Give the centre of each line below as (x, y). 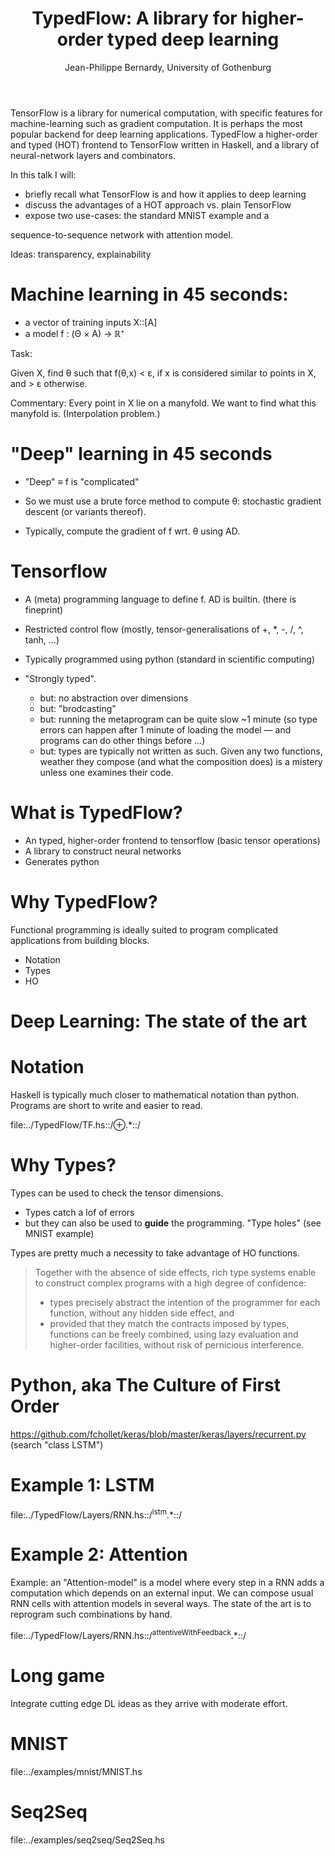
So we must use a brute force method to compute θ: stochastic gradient (173, 501)
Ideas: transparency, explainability (81, 254)
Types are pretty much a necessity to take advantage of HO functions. (155, 1253)
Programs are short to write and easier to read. (106, 1105)
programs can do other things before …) (122, 740)
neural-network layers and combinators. (93, 155)
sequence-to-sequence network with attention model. (121, 234)
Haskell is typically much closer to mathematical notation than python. (155, 1094)
